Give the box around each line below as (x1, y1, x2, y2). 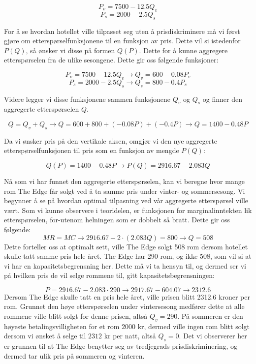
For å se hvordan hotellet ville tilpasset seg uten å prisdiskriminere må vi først (4, 26, 240, 36)
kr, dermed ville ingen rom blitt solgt (137, 321, 250, 331)
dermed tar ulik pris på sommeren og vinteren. (4, 350, 145, 361)
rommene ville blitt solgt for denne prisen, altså (4, 311, 148, 321)
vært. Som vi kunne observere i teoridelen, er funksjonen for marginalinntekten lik (4, 205, 252, 215)
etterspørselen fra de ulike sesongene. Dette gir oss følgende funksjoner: (4, 55, 219, 65)
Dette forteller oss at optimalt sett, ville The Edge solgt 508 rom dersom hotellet (4, 241, 248, 251)
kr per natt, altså (104, 331, 156, 341)
